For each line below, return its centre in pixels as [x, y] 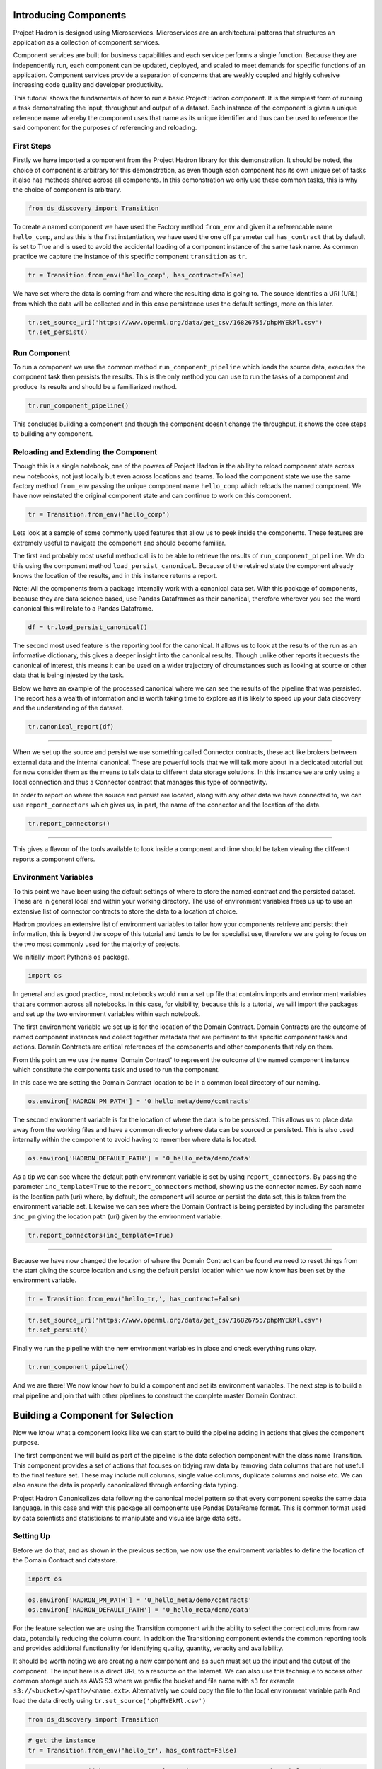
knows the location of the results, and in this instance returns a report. [115, 575]
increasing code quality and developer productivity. [88, 85]
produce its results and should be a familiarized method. [95, 386]
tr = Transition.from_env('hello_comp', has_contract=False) [136, 275]
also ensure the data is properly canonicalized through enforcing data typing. [126, 1485]
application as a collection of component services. [87, 42]
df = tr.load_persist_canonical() [88, 627]
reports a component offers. [54, 859]
